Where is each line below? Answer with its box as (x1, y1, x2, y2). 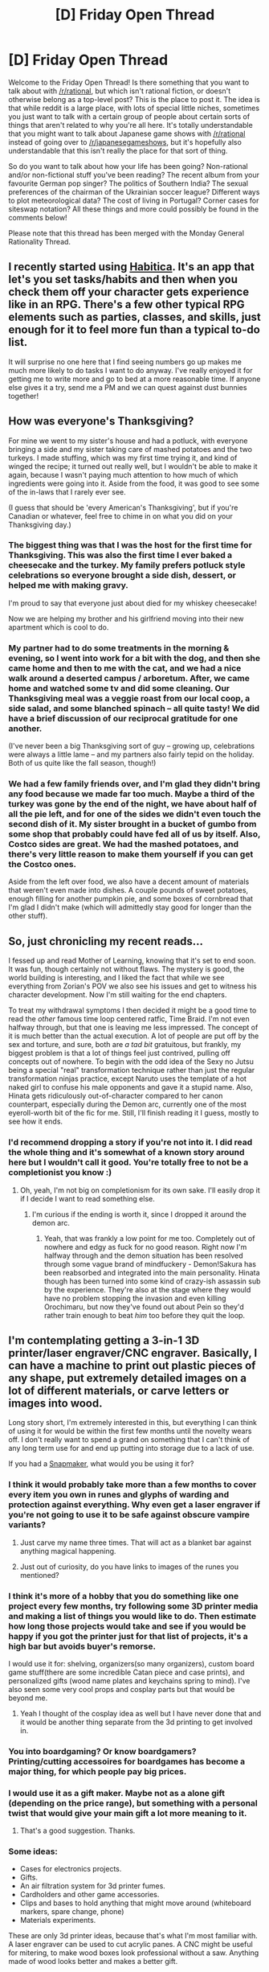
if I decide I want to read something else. (19, 1193, 155, 1203)
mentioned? (19, 1570, 60, 1580)
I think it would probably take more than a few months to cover (8, 1479, 257, 1490)
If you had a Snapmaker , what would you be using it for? (8, 1459, 194, 1469)
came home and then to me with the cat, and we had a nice (8, 662, 242, 673)
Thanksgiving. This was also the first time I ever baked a (8, 549, 233, 561)
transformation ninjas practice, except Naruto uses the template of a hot (8, 1074, 247, 1083)
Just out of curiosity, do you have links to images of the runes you (19, 1562, 239, 1571)
